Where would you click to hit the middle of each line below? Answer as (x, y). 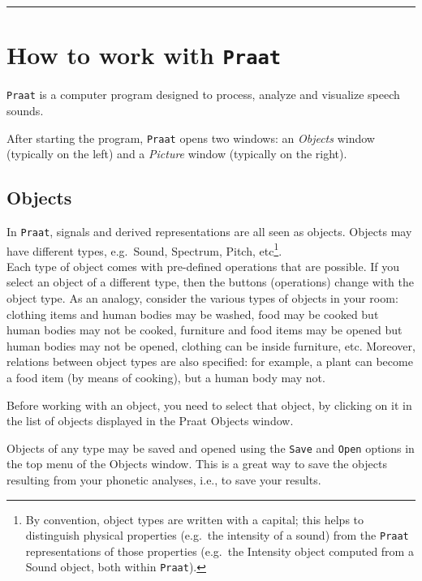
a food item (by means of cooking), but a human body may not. (166, 378)
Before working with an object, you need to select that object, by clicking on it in (209, 405)
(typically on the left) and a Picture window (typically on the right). (177, 154)
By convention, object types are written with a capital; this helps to (195, 519)
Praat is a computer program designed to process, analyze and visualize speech (203, 95)
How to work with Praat (144, 55)
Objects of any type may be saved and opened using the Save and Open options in (211, 448)
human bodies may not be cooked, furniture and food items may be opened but (205, 330)
